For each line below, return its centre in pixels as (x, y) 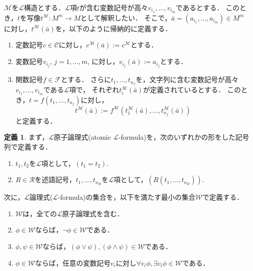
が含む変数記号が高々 (114, 7)
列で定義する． (28, 147)
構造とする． (44, 7)
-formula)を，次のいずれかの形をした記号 (184, 137)
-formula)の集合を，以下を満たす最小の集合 (127, 197)
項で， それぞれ (94, 89)
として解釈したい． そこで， (126, 17)
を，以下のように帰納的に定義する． (113, 28)
